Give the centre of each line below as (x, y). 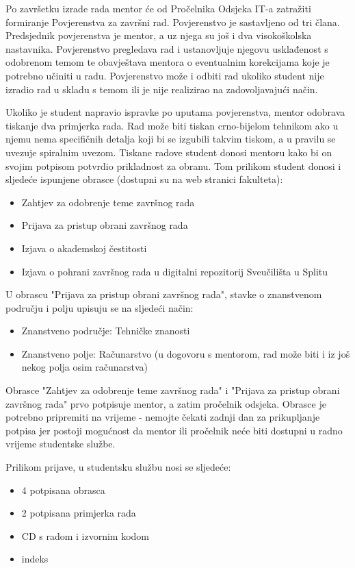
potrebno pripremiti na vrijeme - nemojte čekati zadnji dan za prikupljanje (163, 417)
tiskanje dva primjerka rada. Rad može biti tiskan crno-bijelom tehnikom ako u (172, 125)
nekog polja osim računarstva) (84, 367)
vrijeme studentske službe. (61, 444)
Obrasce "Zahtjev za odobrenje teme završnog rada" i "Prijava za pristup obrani (173, 390)
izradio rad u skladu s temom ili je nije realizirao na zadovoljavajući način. (162, 89)
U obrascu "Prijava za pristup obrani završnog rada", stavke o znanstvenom (164, 294)
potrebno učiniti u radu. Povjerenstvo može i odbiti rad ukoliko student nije (165, 75)
